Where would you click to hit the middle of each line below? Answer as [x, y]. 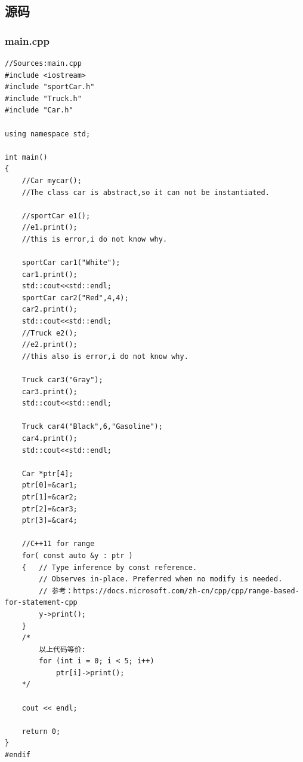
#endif [18, 755]
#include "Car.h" [39, 110]
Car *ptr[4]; [47, 473]
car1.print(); [50, 274]
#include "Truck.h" [43, 98]
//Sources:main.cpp [43, 63]
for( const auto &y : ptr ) [77, 555]
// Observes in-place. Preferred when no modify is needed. [161, 579]
